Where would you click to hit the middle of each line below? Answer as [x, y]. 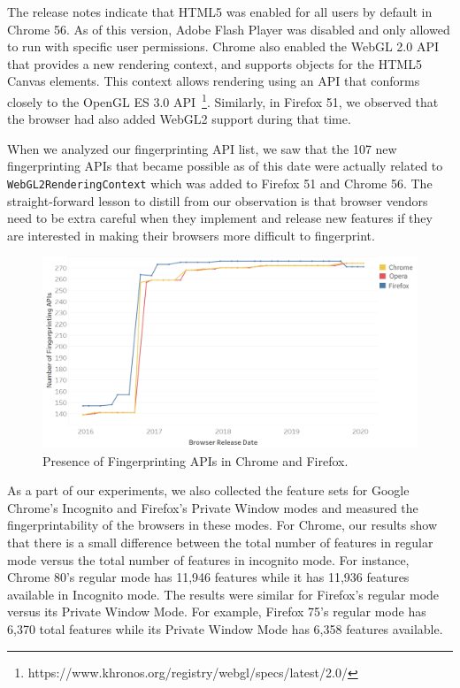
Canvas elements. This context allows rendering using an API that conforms [214, 81]
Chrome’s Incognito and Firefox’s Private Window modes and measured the [213, 507]
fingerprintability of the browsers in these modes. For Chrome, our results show [222, 525]
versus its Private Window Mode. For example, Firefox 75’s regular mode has [217, 612]
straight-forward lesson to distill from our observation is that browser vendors [218, 200]
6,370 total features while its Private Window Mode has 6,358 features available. [225, 628]
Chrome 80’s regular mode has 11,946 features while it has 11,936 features [208, 577]
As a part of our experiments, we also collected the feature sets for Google [208, 490]
